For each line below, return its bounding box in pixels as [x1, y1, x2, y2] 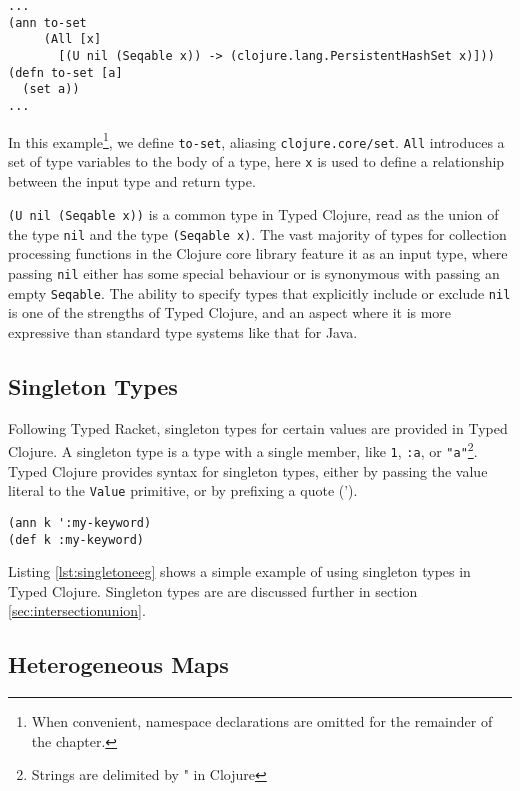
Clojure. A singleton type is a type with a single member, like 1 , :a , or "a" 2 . [8, 438, 478, 462]
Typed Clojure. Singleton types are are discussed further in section [8, 580, 418, 601]
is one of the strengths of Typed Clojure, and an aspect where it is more [8, 302, 452, 323]
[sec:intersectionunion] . [8, 600, 146, 621]
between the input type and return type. [8, 170, 256, 191]
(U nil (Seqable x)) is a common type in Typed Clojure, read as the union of [8, 204, 499, 225]
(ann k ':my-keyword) [8, 515, 152, 530]
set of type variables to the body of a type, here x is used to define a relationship [8, 150, 505, 171]
